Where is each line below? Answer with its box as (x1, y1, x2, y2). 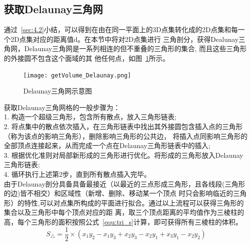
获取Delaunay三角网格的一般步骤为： (4, 102, 120, 112)
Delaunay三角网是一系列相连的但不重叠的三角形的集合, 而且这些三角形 (24, 43, 247, 54)
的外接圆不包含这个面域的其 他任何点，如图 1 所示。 (4, 53, 169, 63)
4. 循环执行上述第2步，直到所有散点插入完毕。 (4, 169, 151, 179)
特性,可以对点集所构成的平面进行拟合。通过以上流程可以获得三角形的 (24, 197, 244, 207)
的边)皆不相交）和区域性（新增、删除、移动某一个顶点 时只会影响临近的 (4, 188, 234, 198)
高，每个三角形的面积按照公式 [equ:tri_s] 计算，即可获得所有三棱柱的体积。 (4, 216, 242, 226)
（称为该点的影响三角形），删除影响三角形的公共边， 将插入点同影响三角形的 (4, 131, 248, 141)
